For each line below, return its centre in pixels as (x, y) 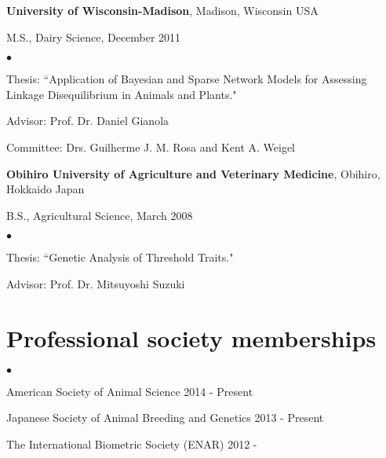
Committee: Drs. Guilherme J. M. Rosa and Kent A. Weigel (151, 147)
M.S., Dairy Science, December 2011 (94, 37)
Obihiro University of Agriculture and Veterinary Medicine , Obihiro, (193, 173)
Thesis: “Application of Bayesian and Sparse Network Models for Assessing (187, 79)
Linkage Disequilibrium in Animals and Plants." (122, 94)
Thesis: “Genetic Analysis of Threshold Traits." (120, 257)
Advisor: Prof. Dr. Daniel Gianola (88, 121)
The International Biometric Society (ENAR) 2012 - (132, 443)
